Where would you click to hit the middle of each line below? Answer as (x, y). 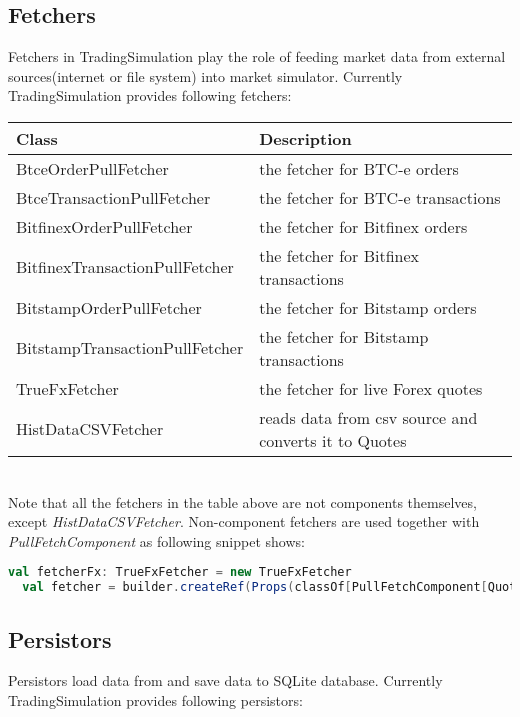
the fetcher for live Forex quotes (371, 388)
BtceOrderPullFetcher (92, 168)
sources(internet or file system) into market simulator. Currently (205, 75)
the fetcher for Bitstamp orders (368, 307)
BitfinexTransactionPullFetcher (125, 267)
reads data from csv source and (368, 417)
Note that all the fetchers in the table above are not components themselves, (242, 501)
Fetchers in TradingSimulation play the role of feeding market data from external (257, 56)
